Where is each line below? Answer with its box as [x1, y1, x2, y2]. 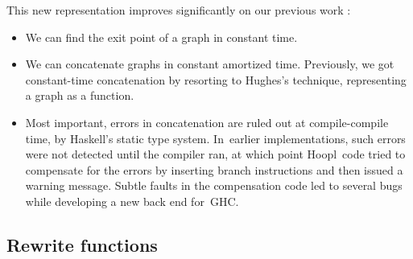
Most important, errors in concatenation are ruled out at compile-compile [25, 113, 389, 130]
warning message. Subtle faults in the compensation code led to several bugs [25, 177, 403, 194]
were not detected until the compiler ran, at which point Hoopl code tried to [25, 146, 406, 162]
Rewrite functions [6, 232, 158, 257]
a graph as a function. [25, 87, 134, 104]
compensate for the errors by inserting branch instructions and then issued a [25, 161, 403, 178]
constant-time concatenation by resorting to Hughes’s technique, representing [25, 71, 407, 88]
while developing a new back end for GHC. [25, 192, 239, 209]
